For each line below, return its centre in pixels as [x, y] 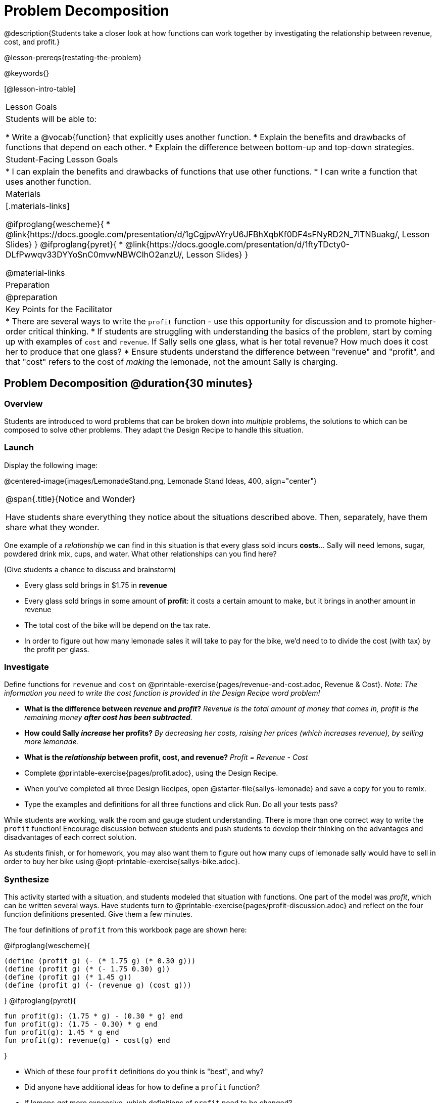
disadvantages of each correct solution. [70, 837]
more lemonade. [52, 742]
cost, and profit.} [32, 41]
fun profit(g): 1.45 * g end [62, 1032]
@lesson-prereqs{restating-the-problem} [73, 57]
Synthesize [27, 879]
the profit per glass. [57, 649]
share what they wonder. [53, 527]
